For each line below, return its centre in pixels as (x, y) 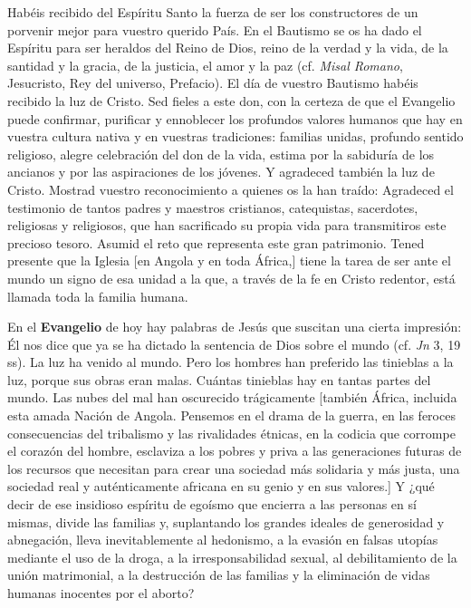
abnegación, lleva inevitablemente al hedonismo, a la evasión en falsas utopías (223, 540)
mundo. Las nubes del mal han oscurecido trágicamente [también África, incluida (232, 397)
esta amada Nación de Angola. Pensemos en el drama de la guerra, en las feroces (231, 415)
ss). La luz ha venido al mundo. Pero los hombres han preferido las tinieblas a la (231, 362)
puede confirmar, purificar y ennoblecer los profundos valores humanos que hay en (235, 118)
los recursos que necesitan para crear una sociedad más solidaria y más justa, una (234, 468)
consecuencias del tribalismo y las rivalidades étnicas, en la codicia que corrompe (231, 433)
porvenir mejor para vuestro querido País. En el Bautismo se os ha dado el (215, 29)
